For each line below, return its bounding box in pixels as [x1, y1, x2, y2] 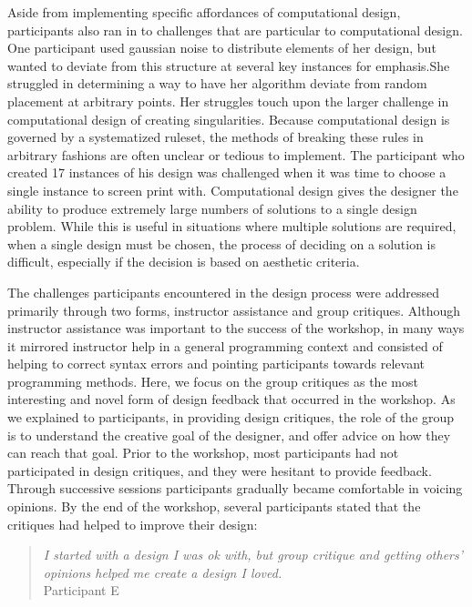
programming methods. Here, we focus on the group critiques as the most [7, 371, 418, 390]
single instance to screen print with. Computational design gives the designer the [7, 180, 458, 199]
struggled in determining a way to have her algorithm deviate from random [7, 74, 427, 93]
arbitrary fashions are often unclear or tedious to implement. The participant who [7, 145, 465, 164]
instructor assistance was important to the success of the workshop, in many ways [7, 319, 465, 338]
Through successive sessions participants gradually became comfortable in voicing [7, 479, 463, 498]
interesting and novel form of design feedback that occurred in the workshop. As [7, 389, 456, 409]
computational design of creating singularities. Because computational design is [7, 109, 450, 128]
